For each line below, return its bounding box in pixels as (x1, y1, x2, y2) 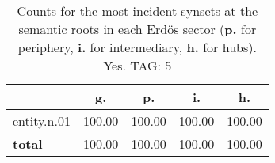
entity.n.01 (13, 112, 71, 130)
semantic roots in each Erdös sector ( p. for (18, 20, 257, 38)
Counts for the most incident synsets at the (17, 2, 258, 20)
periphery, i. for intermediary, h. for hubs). (17, 38, 257, 56)
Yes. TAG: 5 (103, 56, 172, 74)
